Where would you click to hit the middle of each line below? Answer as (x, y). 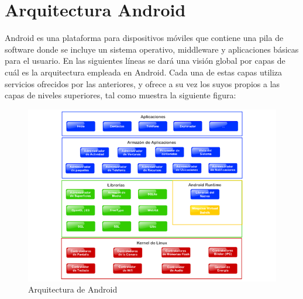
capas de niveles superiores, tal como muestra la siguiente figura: (120, 95)
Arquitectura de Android (73, 289)
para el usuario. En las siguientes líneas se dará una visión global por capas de (145, 61)
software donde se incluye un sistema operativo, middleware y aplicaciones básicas (152, 49)
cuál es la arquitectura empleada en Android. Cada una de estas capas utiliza (144, 72)
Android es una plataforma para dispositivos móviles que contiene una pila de (144, 38)
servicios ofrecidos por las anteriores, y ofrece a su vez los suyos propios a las (142, 83)
